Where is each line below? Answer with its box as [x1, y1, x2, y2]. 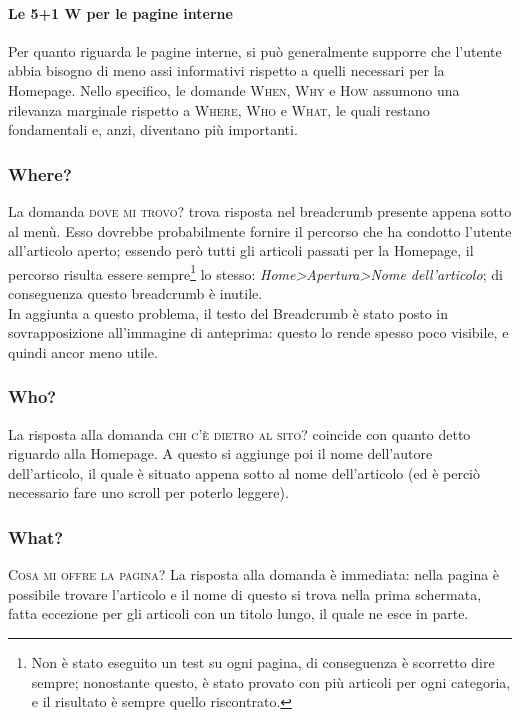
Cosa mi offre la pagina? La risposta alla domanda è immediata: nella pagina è [8, 564, 500, 585]
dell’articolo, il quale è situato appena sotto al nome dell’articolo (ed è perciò [8, 462, 480, 483]
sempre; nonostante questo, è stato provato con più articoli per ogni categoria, [31, 671, 511, 692]
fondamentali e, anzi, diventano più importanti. [8, 119, 298, 140]
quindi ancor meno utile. [8, 341, 158, 362]
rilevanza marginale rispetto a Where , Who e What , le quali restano [8, 99, 430, 120]
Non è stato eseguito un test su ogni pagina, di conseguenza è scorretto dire [31, 651, 495, 672]
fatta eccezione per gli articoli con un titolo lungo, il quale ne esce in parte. [8, 603, 469, 624]
